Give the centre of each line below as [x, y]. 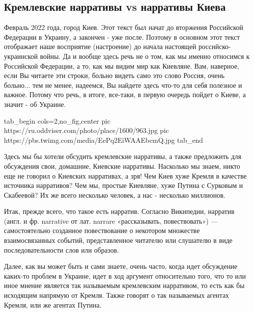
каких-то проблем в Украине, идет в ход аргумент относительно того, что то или [125, 275]
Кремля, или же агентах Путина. [53, 304]
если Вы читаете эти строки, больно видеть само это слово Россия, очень [114, 75]
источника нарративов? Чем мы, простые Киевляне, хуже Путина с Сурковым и [124, 185]
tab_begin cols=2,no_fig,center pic [57, 120]
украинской [21, 56]
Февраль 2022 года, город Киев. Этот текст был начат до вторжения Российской [124, 27]
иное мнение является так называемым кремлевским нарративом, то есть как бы [124, 285]
